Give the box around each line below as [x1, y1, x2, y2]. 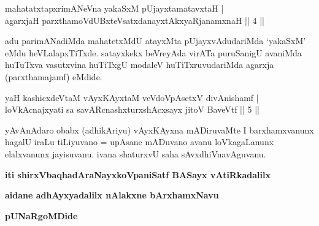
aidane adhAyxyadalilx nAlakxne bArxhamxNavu [5, 189, 219, 202]
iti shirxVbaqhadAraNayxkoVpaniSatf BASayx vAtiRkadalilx [5, 168, 271, 181]
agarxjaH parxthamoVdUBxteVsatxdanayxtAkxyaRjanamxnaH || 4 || [5, 13, 264, 26]
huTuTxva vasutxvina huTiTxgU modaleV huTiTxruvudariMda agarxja [5, 58, 274, 71]
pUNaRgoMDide [5, 209, 78, 222]
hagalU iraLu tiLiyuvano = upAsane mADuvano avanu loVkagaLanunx [5, 135, 274, 148]
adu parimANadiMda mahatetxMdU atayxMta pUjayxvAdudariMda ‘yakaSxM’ [5, 34, 306, 47]
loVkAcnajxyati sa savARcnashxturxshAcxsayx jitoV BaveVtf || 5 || [5, 103, 259, 116]
